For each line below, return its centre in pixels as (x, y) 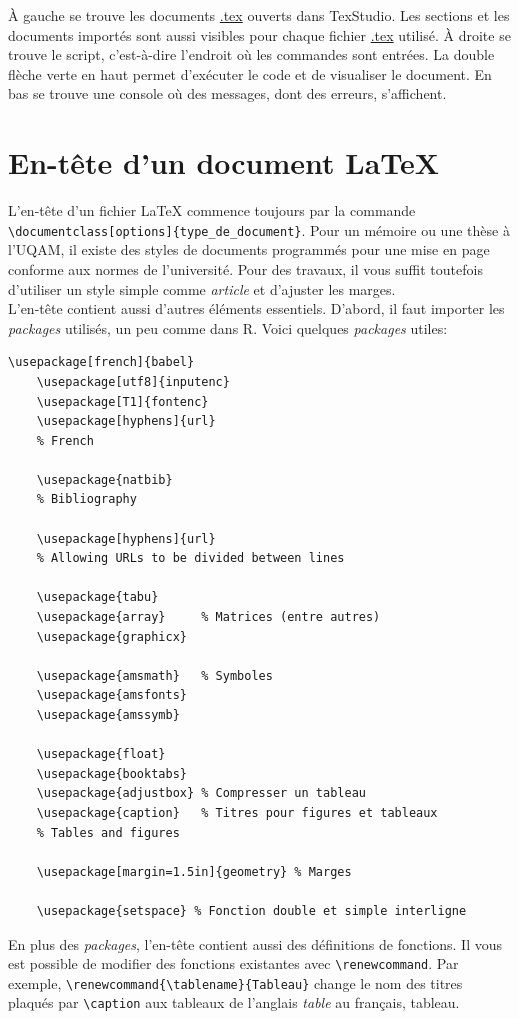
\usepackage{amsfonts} (111, 695)
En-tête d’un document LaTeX (224, 162)
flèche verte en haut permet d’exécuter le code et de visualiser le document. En (250, 73)
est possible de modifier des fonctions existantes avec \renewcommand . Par (233, 963)
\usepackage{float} (101, 754)
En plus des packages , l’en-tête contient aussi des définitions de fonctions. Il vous (255, 943)
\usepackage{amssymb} (108, 715)
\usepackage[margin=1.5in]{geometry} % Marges (194, 871)
